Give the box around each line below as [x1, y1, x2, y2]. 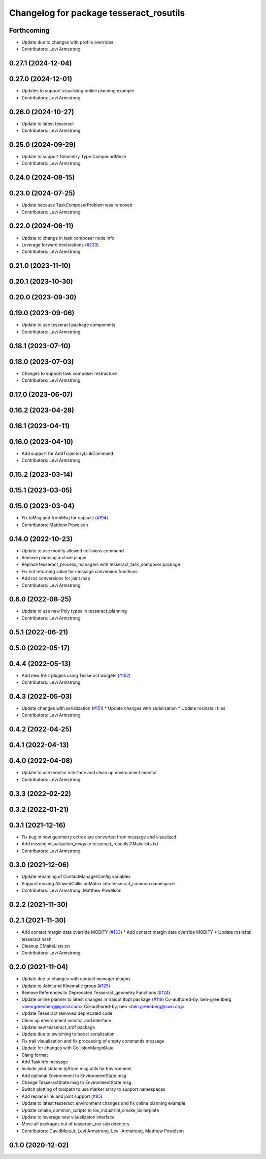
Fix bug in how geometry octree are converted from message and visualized [21, 834, 177, 840]
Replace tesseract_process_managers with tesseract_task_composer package [21, 561, 180, 568]
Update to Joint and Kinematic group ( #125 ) [21, 983, 110, 989]
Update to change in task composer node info [21, 235, 115, 241]
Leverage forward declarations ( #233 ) [21, 242, 99, 248]
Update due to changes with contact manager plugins [21, 976, 131, 982]
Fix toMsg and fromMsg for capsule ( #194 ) [21, 515, 108, 521]
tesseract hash [21, 936, 52, 942]
